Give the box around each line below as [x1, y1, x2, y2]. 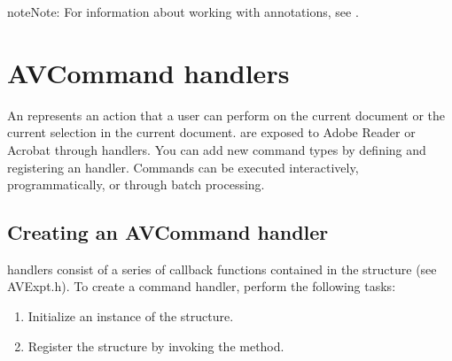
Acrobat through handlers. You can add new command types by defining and [7, 140, 426, 158]
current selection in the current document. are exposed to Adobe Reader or [7, 123, 416, 142]
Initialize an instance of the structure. [27, 307, 234, 326]
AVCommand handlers [7, 54, 290, 90]
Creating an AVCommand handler [7, 219, 329, 246]
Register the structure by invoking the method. [27, 336, 284, 355]
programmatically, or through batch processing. [7, 175, 265, 194]
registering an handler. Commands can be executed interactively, [7, 157, 359, 176]
